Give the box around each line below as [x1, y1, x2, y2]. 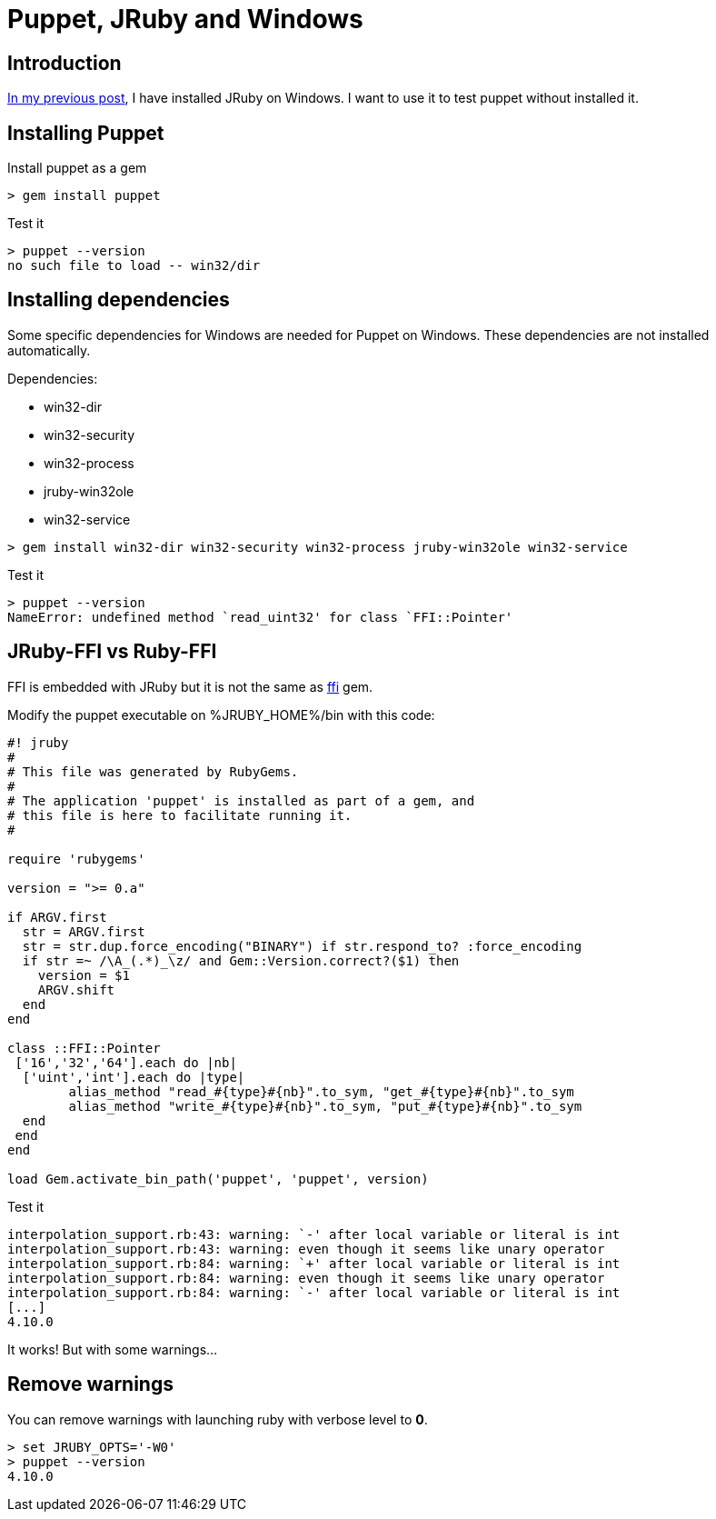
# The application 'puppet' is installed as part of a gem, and [7, 793, 475, 808]
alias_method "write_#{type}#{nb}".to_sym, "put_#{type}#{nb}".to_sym [68, 1098, 582, 1114]
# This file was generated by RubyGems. [7, 764, 299, 779]
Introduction [7, 51, 122, 75]
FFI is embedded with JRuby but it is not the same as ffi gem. [7, 678, 373, 695]
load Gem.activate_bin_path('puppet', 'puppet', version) [7, 1171, 429, 1186]
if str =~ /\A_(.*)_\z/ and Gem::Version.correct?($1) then [22, 953, 460, 968]
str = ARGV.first [22, 924, 145, 939]
